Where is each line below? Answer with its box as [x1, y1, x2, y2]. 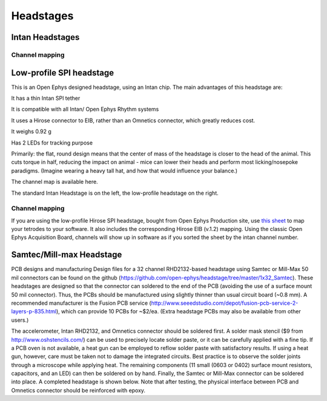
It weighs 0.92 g [11, 128, 51, 135]
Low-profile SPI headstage [11, 67, 114, 78]
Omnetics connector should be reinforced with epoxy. [11, 386, 145, 394]
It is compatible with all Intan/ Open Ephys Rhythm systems [11, 106, 159, 113]
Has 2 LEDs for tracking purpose [11, 139, 93, 146]
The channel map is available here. [11, 178, 98, 186]
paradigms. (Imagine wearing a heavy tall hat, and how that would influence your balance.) [11, 167, 238, 174]
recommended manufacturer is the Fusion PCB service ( [11, 299, 151, 307]
